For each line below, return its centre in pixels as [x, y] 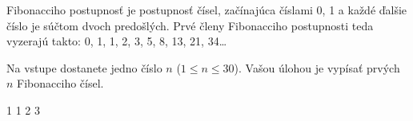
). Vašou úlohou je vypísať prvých [317, 67]
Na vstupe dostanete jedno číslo [84, 67]
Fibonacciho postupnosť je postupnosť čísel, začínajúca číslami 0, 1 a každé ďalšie [207, 10]
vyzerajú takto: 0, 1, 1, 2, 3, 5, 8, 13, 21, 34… [117, 41]
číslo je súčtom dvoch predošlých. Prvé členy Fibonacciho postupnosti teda [190, 25]
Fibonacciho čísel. [60, 83]
